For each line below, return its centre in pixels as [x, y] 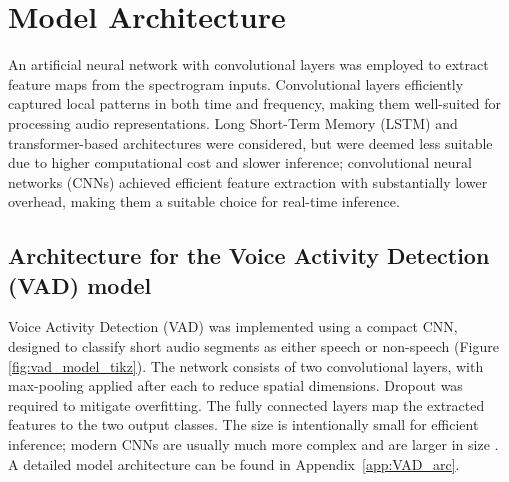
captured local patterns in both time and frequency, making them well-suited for [255, 103]
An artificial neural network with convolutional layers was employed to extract [248, 64]
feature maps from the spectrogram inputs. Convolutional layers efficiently [236, 83]
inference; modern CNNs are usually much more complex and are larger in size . [253, 444]
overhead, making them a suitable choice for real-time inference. [204, 201]
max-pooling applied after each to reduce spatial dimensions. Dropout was [235, 385]
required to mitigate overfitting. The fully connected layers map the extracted [246, 404]
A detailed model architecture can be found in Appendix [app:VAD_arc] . [234, 463]
